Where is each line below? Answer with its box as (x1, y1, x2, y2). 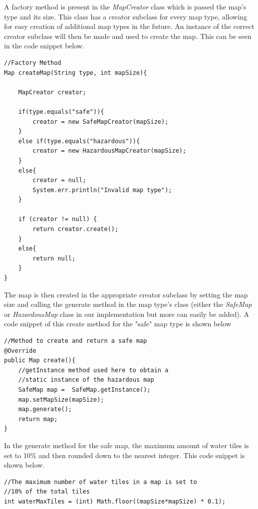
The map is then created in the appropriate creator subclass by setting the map (4, 289, 248, 299)
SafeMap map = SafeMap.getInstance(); (18, 386, 151, 393)
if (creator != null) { (18, 216, 97, 223)
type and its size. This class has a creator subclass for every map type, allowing (4, 11, 247, 21)
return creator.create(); (32, 226, 119, 233)
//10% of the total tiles (4, 488, 90, 496)
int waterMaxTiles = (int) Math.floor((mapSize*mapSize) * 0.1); (4, 498, 226, 505)
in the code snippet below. (4, 40, 85, 51)
